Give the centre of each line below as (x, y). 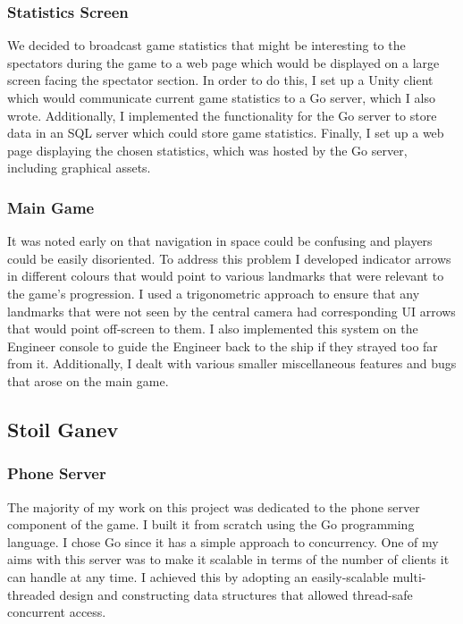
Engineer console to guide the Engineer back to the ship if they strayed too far (223, 346)
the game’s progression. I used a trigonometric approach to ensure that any (214, 293)
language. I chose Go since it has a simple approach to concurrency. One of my (223, 541)
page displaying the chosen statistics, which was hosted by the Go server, (207, 150)
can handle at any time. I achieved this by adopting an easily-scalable (198, 576)
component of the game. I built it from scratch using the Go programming (211, 524)
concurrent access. (57, 612)
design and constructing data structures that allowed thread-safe (236, 594)
